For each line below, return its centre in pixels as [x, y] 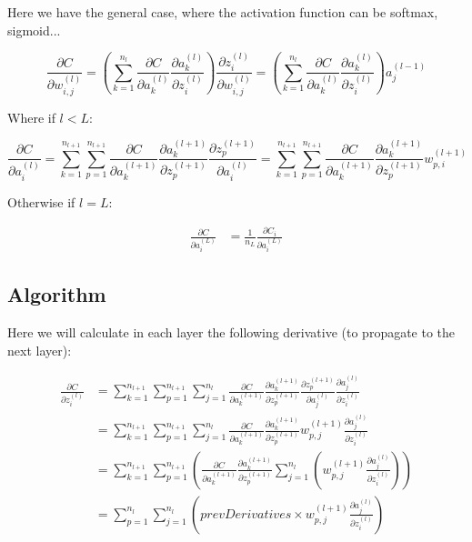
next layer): [40, 350]
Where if [31, 117]
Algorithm [57, 294]
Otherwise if [41, 201]
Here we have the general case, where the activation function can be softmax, [223, 12]
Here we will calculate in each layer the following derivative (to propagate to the [231, 332]
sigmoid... [34, 30]
